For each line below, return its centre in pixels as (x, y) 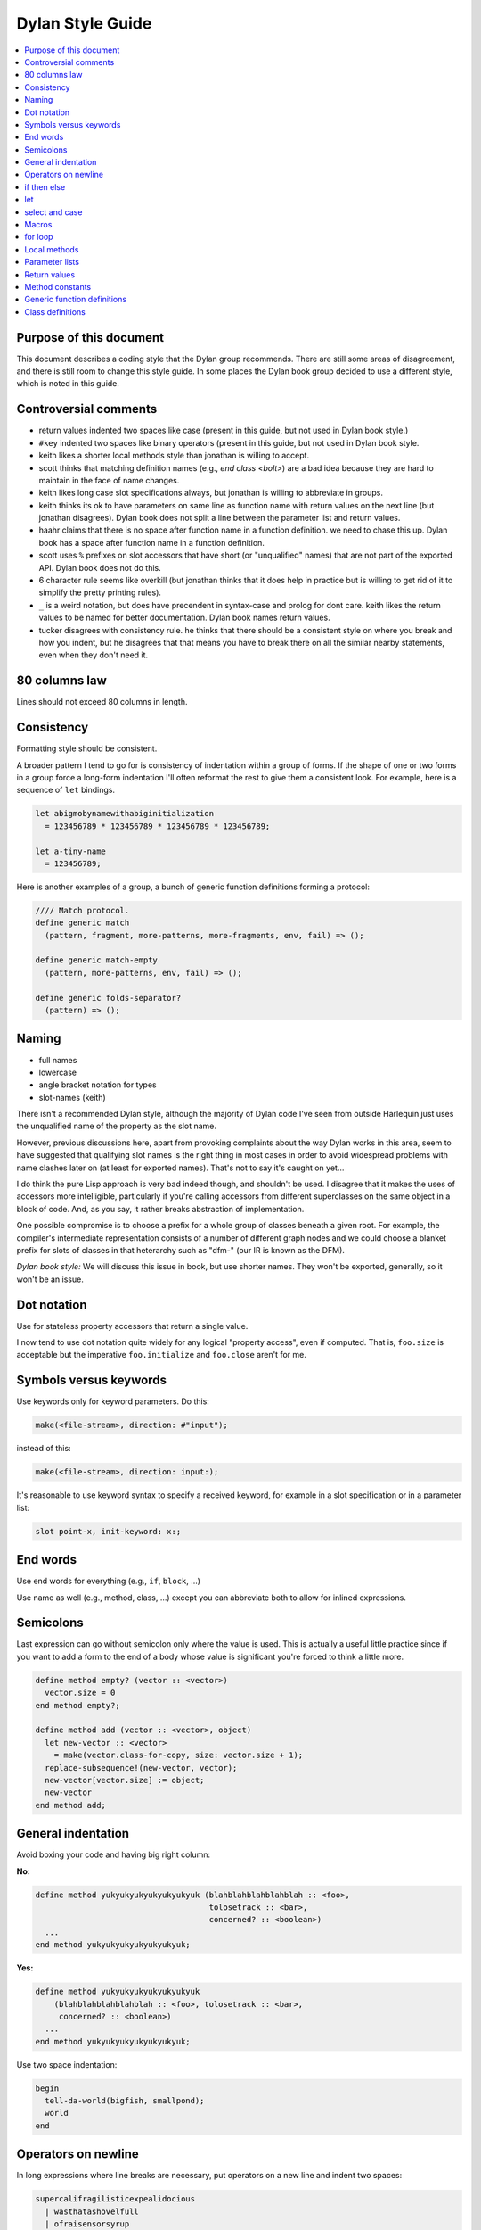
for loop (39, 237)
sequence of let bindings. (66, 790)
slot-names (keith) (72, 1097)
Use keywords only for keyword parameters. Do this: (113, 1401)
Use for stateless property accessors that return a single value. (132, 1326)
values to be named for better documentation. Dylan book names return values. (184, 618)
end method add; (71, 1805)
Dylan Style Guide (84, 23)
